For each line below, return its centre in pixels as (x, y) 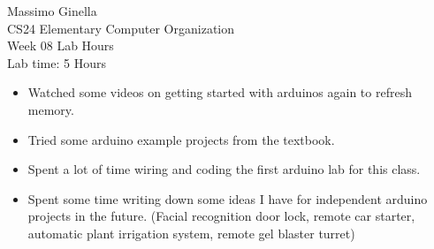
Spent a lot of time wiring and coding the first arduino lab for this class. (224, 169)
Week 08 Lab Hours (61, 45)
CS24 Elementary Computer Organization (121, 28)
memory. (51, 109)
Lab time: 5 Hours (57, 62)
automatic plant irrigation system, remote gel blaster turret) (191, 233)
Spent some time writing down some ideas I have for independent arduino (228, 198)
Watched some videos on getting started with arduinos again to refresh (220, 92)
